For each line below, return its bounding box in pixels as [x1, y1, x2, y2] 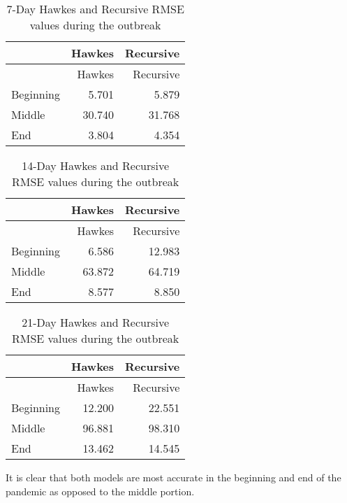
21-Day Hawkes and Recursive [22, 314, 170, 330]
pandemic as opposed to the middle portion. [6, 483, 195, 498]
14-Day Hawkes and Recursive [22, 157, 170, 173]
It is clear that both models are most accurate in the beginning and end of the [6, 470, 341, 484]
